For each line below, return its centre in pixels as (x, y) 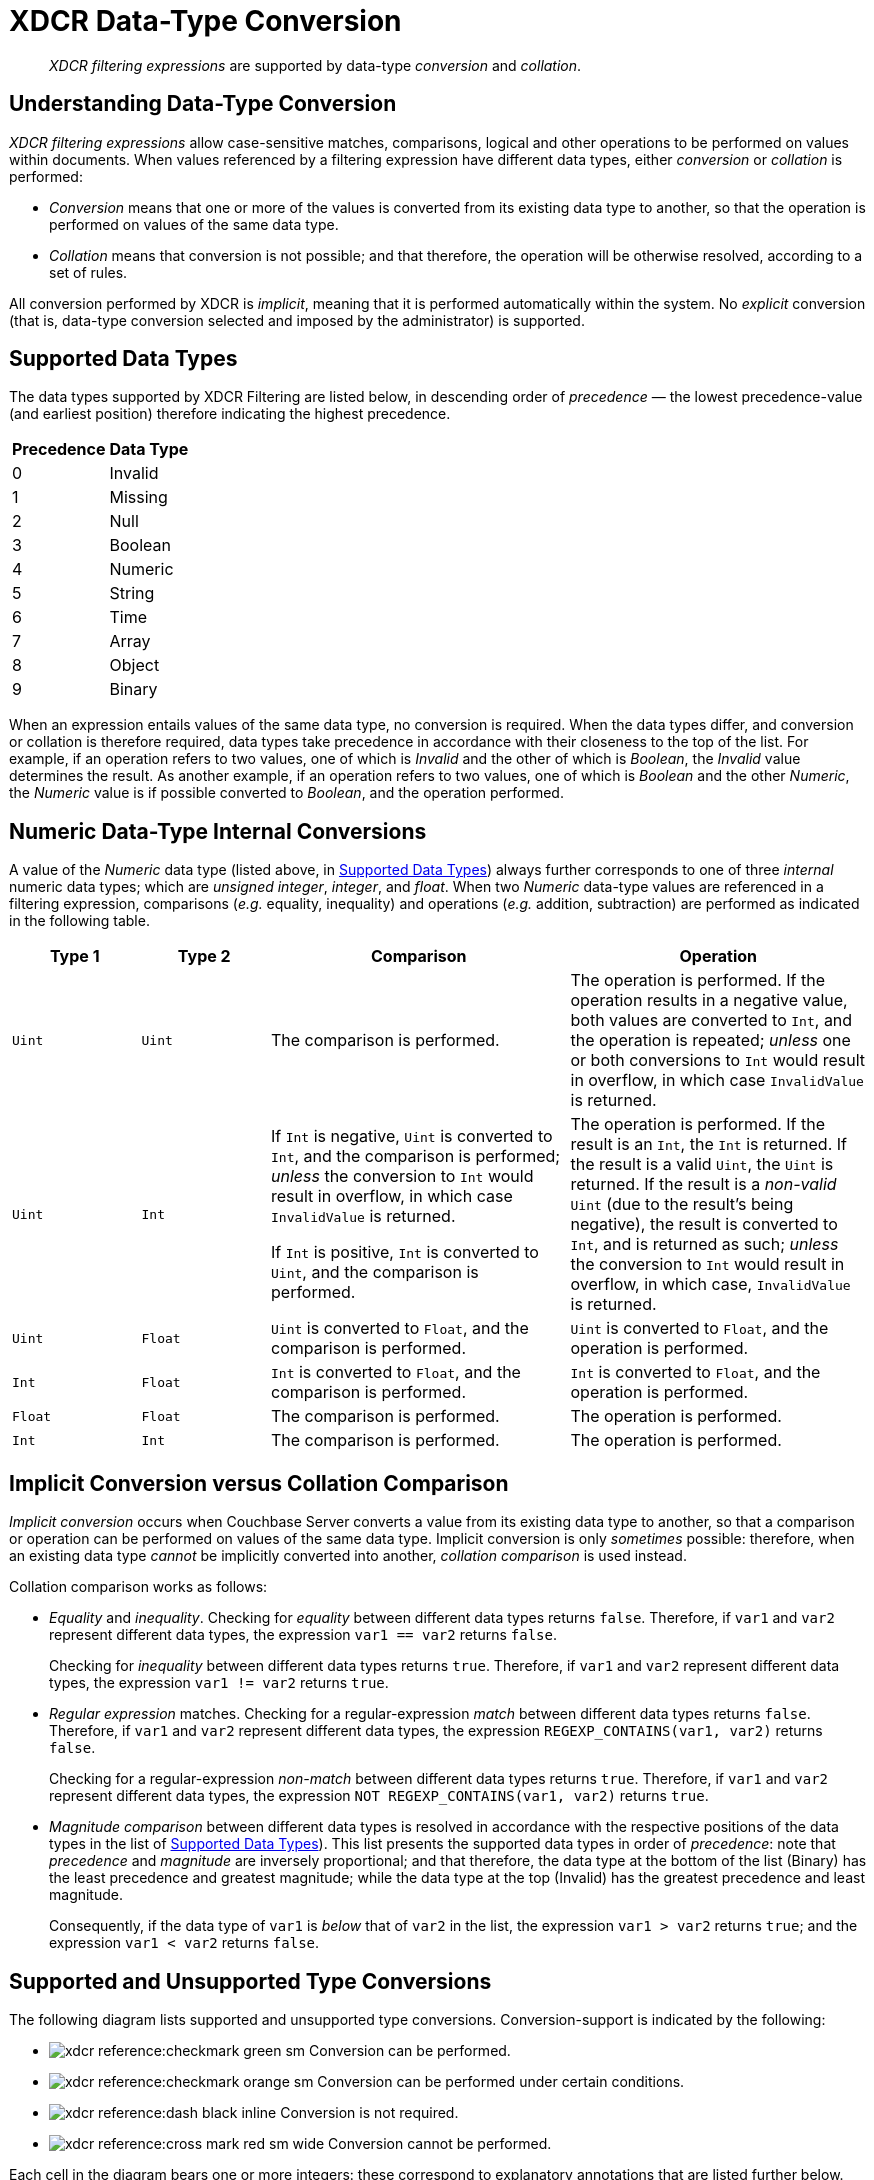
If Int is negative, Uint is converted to (412, 1136)
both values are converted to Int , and (711, 1020)
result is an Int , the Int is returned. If (708, 1144)
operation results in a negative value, (709, 1000)
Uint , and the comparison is (375, 1272)
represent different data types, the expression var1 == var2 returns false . (303, 1635)
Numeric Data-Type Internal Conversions (218, 831)
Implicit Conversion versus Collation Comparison (259, 1483)
